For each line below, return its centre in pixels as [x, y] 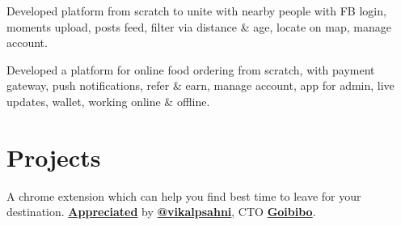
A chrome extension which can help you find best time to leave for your [184, 195]
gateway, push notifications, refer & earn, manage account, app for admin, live [200, 85]
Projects [54, 157]
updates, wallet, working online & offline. [108, 101]
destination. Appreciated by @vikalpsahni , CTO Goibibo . [161, 212]
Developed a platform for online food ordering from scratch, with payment [191, 69]
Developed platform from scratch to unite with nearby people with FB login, [196, 11]
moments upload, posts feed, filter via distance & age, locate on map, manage [199, 26]
